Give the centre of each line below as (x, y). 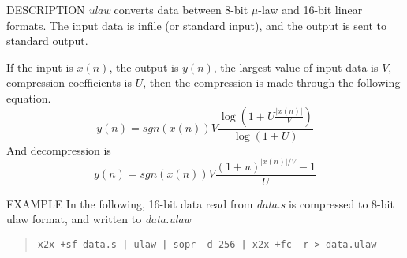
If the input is (40, 67)
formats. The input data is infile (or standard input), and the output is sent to (197, 25)
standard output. (47, 41)
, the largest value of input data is (296, 67)
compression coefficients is (69, 82)
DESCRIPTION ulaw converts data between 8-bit (127, 9)
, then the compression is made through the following (272, 82)
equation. (29, 97)
